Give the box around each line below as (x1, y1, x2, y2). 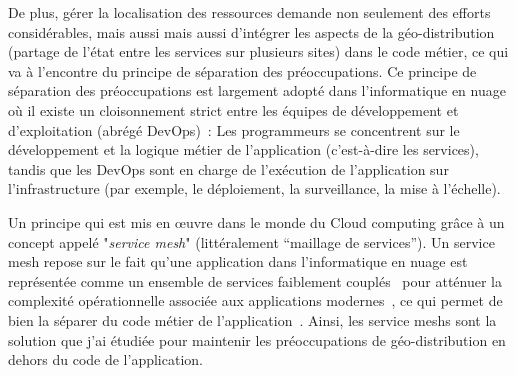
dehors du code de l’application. (8, 349, 203, 370)
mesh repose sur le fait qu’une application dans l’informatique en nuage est (8, 251, 468, 272)
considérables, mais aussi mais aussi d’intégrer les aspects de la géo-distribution (8, 21, 495, 42)
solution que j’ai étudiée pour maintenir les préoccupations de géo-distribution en (8, 329, 506, 350)
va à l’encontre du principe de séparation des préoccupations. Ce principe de (8, 60, 477, 81)
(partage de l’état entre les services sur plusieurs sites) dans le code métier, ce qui (8, 41, 509, 62)
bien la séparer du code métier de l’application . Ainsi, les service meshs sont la (8, 309, 497, 330)
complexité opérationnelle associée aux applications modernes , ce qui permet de (8, 290, 503, 311)
